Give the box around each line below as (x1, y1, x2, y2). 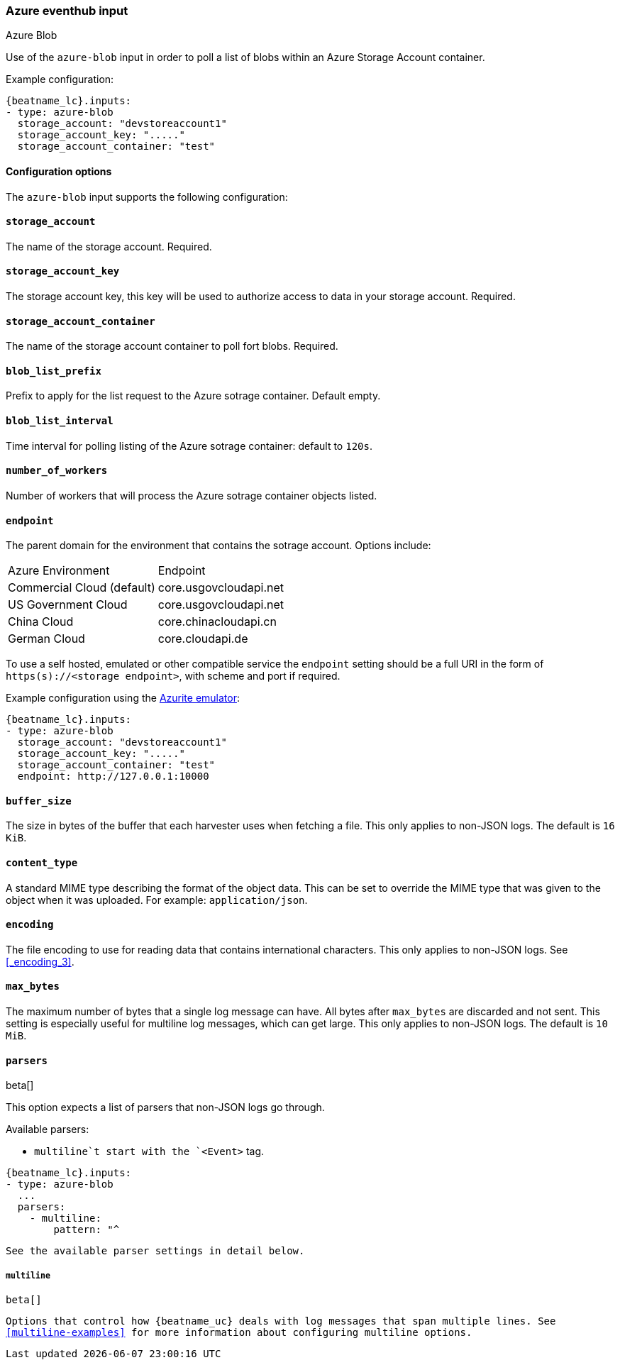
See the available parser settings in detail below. (6, 1245, 305, 1257)
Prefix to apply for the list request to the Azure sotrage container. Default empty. (6, 389, 381, 402)
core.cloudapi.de (157, 631, 248, 646)
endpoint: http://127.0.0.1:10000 (17, 770, 209, 783)
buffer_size (6, 795, 72, 807)
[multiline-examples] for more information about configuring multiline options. (6, 1327, 472, 1338)
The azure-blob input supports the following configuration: (6, 190, 288, 203)
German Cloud (8, 631, 85, 646)
